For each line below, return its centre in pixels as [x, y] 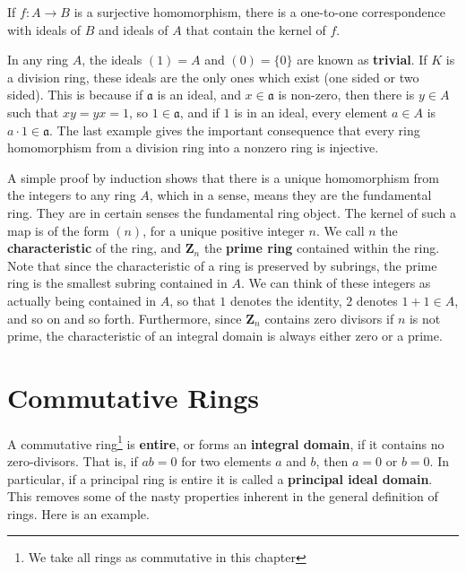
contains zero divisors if [329, 318]
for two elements [226, 461]
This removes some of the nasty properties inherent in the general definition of [223, 496]
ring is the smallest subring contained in [117, 283]
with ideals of [44, 29]
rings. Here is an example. [78, 513]
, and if [199, 112]
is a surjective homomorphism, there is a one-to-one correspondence [259, 12]
